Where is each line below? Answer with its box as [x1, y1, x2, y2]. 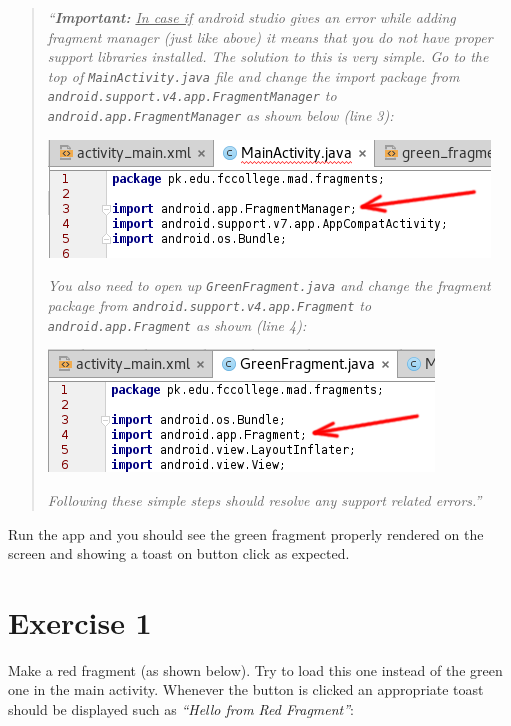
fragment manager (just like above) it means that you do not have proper [47, 26, 493, 47]
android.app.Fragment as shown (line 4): [47, 314, 307, 335]
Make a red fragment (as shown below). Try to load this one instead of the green [8, 659, 503, 680]
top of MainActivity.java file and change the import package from [47, 65, 460, 86]
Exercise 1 [8, 601, 152, 642]
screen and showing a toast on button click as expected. [8, 543, 350, 564]
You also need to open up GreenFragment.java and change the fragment [47, 275, 491, 296]
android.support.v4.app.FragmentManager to [47, 85, 337, 106]
